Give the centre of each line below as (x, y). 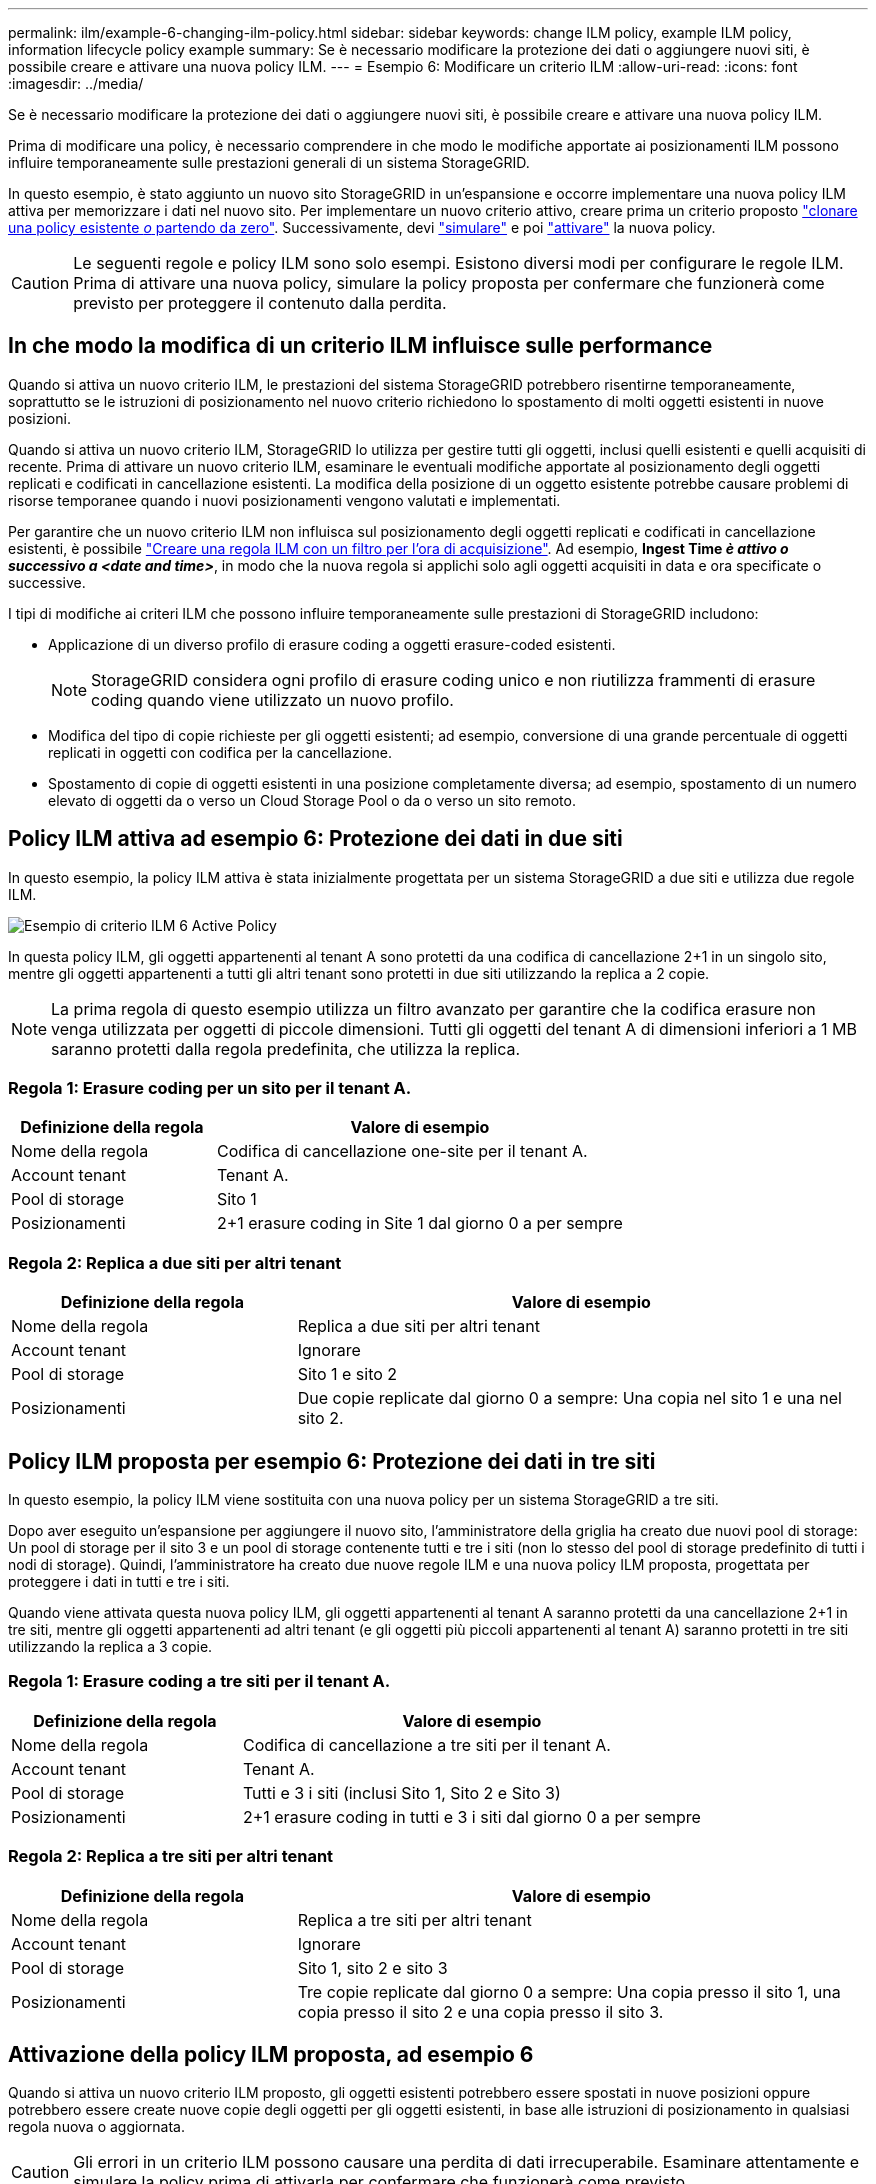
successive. (47, 582)
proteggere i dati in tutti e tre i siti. (119, 1582)
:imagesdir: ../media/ (76, 83)
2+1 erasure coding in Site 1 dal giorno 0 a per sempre (419, 1223)
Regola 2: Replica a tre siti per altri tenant (171, 1856)
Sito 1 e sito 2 (347, 1374)
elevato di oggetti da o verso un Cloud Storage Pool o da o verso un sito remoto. (312, 800)
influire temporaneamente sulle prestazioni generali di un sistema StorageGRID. (269, 162)
